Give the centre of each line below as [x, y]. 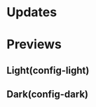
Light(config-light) [48, 70]
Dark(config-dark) [48, 95]
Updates [32, 12]
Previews [34, 45]
